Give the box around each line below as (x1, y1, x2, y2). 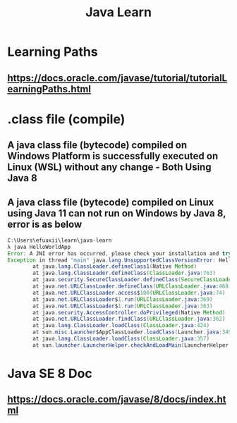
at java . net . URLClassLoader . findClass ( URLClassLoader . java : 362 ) (32, 315, 226, 323)
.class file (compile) (7, 111, 126, 127)
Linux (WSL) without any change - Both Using (7, 161, 212, 173)
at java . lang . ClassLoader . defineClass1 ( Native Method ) (32, 263, 197, 270)
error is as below (7, 218, 83, 230)
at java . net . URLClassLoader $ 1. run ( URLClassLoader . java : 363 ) (32, 302, 213, 309)
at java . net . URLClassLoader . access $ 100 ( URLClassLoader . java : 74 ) (32, 289, 226, 296)
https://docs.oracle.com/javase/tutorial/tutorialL (7, 72, 228, 84)
